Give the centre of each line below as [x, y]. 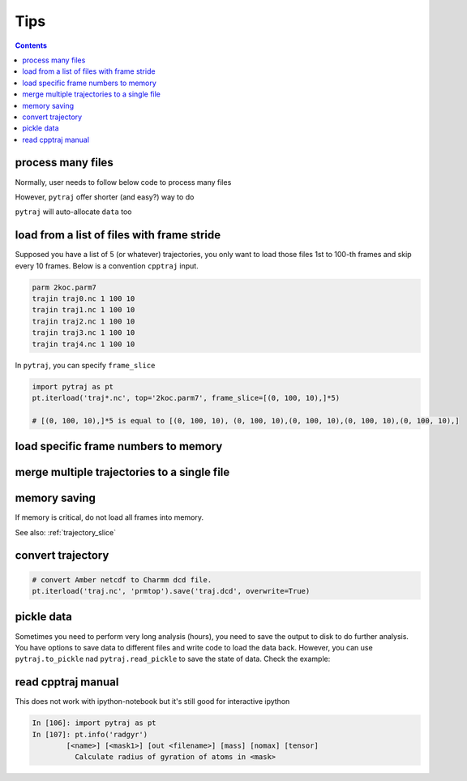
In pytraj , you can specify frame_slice [85, 365]
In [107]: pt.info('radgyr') [90, 734]
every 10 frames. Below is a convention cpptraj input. [107, 266]
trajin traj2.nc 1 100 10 [84, 321]
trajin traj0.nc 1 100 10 [84, 299]
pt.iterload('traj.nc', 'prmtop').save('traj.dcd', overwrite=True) [171, 591]
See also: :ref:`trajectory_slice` [66, 532]
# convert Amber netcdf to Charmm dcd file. [122, 579]
